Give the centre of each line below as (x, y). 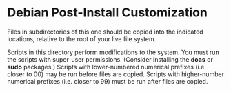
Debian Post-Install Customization (108, 13)
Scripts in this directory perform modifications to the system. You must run (113, 52)
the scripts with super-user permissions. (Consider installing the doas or (110, 59)
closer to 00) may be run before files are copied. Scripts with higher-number (116, 74)
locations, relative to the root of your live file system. (82, 38)
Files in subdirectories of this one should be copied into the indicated (105, 32)
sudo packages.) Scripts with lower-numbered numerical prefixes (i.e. (107, 67)
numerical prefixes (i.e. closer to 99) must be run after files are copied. (108, 81)
